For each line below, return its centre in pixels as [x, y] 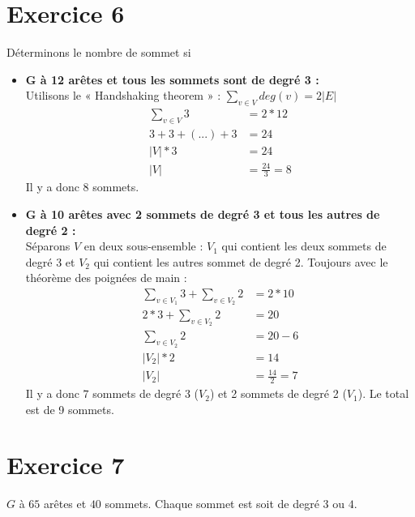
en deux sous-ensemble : [143, 246]
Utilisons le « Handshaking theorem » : [123, 95]
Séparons [48, 246]
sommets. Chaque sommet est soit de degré [212, 504]
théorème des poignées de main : [106, 278]
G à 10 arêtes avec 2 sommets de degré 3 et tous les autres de [203, 214]
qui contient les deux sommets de [304, 246]
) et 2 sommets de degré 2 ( [278, 393]
